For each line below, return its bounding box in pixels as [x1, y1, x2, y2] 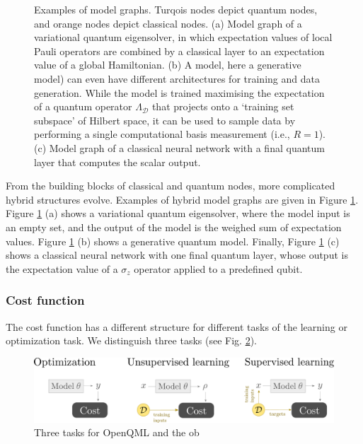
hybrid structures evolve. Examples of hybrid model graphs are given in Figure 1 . [6, 192, 359, 206]
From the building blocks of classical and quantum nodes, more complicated [6, 178, 335, 193]
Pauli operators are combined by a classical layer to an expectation [34, 43, 325, 58]
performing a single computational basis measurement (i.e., [34, 127, 290, 141]
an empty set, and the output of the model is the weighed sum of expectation [6, 219, 342, 234]
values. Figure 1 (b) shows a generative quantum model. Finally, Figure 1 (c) [6, 233, 340, 248]
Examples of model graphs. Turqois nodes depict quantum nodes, [34, 2, 318, 16]
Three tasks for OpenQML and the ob [34, 425, 200, 440]
